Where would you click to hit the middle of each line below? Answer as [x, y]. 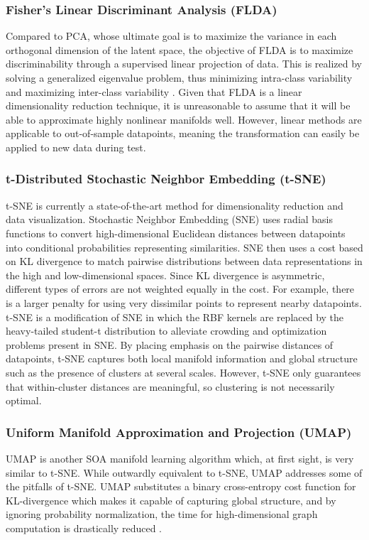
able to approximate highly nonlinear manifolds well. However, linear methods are [184, 119]
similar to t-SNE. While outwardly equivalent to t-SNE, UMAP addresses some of [184, 472]
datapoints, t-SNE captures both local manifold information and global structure [182, 358]
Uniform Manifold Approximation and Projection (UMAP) [179, 432]
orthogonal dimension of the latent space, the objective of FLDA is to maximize [180, 49]
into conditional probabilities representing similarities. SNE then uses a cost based [184, 247]
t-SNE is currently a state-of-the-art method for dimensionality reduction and [175, 205]
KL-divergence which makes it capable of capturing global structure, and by [171, 500]
